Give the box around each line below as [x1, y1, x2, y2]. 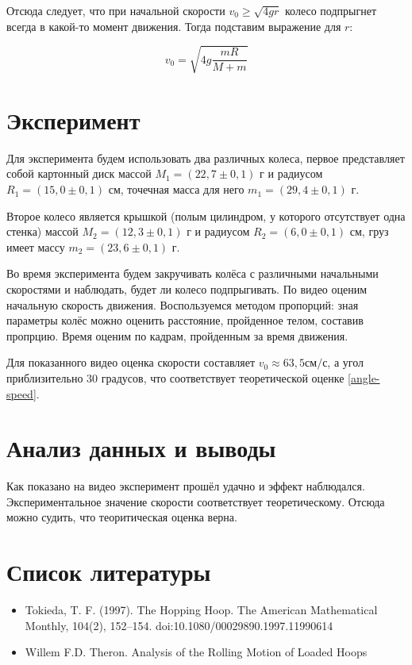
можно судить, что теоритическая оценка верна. [6, 509, 237, 525]
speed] [6, 385, 37, 402]
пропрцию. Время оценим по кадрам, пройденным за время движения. [6, 327, 348, 344]
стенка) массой [6, 223, 79, 240]
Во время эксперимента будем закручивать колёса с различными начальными [6, 265, 379, 282]
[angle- [348, 369, 380, 386]
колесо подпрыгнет [284, 2, 376, 18]
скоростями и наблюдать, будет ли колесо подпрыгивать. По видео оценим [6, 281, 368, 298]
